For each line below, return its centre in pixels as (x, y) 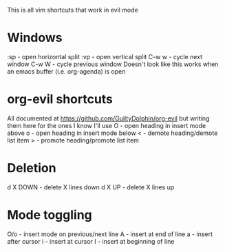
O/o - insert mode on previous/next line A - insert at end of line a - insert (110, 234)
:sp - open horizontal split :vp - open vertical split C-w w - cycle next (105, 56)
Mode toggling (50, 215)
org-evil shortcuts (60, 99)
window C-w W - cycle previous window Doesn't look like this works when (113, 64)
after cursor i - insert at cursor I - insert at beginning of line (91, 241)
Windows (35, 38)
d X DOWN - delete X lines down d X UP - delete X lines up (91, 187)
